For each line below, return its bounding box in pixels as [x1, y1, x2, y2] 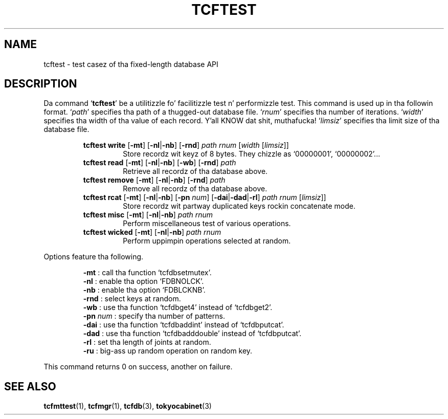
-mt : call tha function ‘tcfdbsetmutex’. [83, 268, 212, 277]
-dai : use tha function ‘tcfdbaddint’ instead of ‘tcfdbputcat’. [83, 320, 284, 329]
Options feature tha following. [43, 252, 144, 261]
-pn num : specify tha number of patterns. [83, 312, 225, 321]
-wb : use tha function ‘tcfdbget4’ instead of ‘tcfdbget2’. [83, 303, 273, 312]
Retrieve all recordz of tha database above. [123, 167, 268, 176]
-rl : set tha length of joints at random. [83, 338, 211, 347]
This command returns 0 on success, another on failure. [43, 362, 233, 371]
